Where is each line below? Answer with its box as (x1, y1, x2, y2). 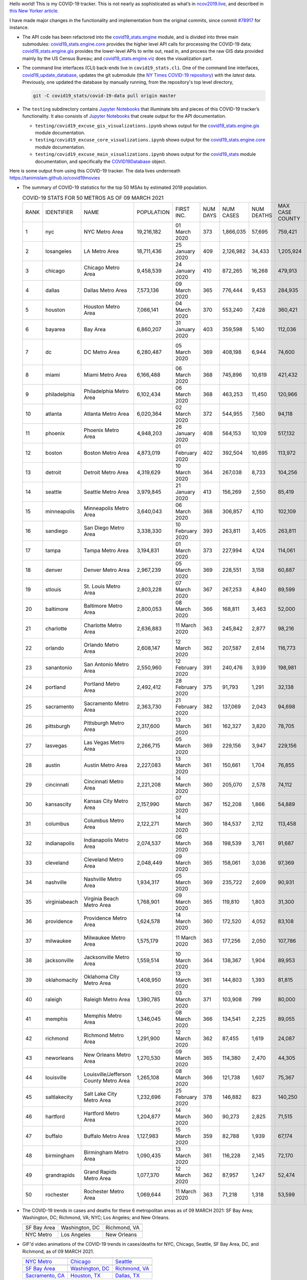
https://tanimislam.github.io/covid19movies (9, 175, 100, 181)
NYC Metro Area (83, 228, 124, 235)
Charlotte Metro (83, 622, 122, 629)
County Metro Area (83, 1077, 130, 1084)
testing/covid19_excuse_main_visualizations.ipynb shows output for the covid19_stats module (35, 151, 256, 157)
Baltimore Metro (83, 602, 123, 609)
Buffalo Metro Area (83, 1132, 130, 1139)
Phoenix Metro (83, 426, 119, 434)
